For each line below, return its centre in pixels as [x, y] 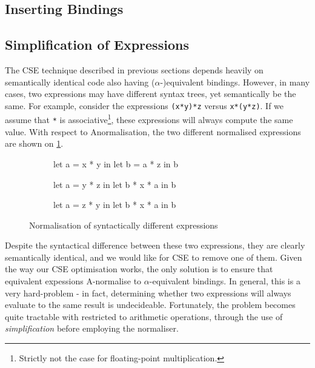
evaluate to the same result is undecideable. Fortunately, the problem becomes [150, 305]
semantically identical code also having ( [80, 82]
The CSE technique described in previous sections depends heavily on [134, 69]
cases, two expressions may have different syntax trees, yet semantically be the [151, 94]
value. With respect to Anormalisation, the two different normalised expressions [153, 131]
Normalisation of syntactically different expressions [124, 225]
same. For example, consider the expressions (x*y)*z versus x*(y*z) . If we [144, 105]
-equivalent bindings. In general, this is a [225, 281]
